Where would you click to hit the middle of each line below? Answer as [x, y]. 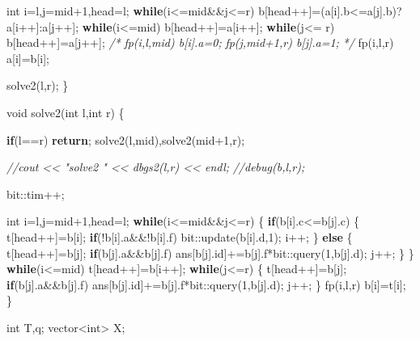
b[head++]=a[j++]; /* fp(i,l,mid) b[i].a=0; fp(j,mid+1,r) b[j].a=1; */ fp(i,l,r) [200, 42]
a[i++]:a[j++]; [43, 26]
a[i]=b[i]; [28, 58]
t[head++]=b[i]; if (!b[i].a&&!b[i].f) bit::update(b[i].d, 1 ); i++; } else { [180, 236]
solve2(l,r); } [38, 85]
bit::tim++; [36, 194]
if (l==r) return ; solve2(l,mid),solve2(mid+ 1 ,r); [126, 139]
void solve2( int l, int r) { [66, 112]
